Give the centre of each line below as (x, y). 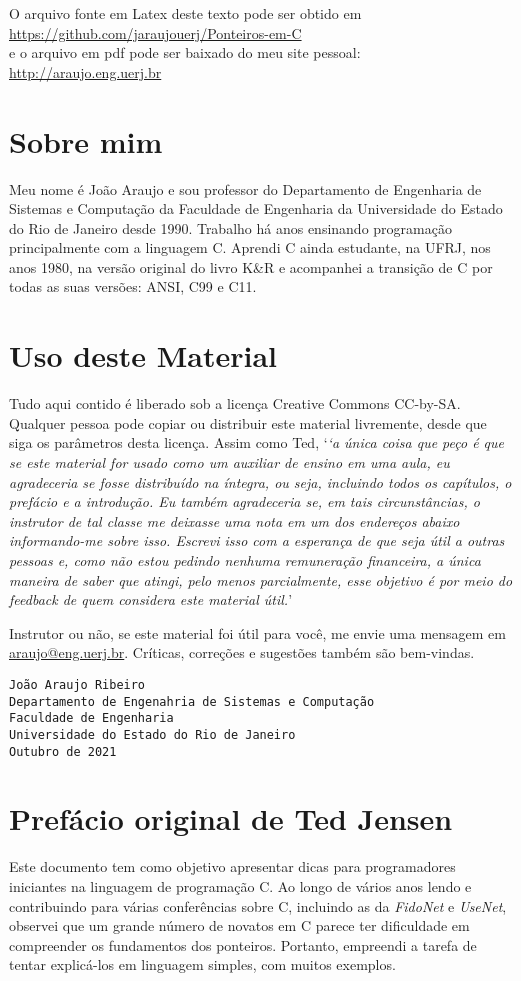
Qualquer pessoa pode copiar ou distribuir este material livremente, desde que (248, 422)
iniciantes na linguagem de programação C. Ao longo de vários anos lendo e (240, 885)
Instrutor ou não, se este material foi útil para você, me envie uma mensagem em (257, 632)
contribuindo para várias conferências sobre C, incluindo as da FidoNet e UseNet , (258, 905)
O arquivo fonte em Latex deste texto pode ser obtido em (185, 13)
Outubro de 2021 (63, 751)
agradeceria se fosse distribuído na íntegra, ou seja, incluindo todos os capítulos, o (260, 481)
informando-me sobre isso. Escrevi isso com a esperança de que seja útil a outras (257, 540)
